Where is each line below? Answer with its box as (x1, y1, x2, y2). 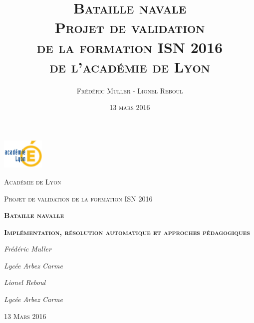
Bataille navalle (4, 210, 64, 220)
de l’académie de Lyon (49, 56, 210, 76)
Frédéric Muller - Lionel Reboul (76, 85, 183, 95)
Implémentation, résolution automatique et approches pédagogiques (4, 226, 250, 237)
